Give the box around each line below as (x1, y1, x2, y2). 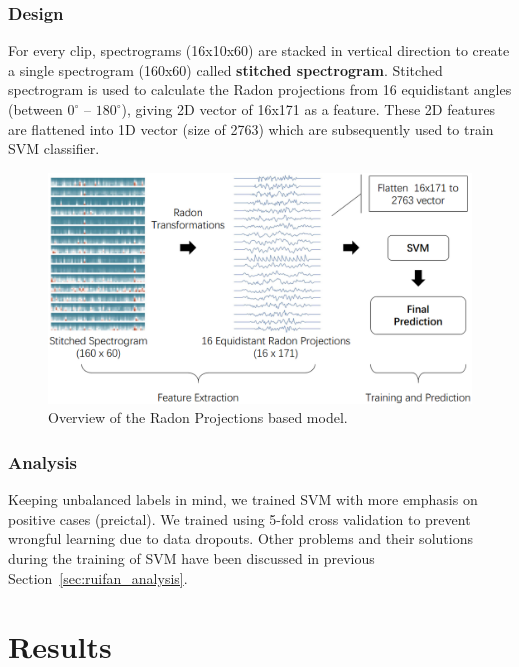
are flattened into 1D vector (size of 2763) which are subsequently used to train (8, 118, 494, 139)
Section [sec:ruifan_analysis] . (8, 567, 188, 588)
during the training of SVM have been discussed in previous (8, 548, 375, 569)
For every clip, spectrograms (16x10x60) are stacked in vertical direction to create (8, 40, 510, 61)
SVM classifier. (8, 138, 100, 159)
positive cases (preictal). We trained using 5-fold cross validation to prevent (8, 508, 471, 529)
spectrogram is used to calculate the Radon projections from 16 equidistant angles (8, 79, 512, 100)
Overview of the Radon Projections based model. (48, 407, 348, 428)
